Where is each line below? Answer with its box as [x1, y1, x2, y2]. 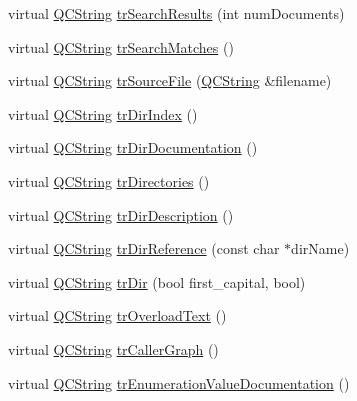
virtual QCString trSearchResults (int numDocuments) [8, 3, 345, 23]
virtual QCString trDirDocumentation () [8, 137, 258, 158]
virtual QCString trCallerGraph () [8, 338, 219, 359]
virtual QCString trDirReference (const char [8, 238, 280, 259]
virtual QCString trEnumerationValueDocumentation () [8, 372, 350, 393]
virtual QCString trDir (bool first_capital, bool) [8, 271, 306, 292]
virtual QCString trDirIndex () [8, 103, 198, 124]
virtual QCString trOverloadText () [8, 305, 227, 326]
